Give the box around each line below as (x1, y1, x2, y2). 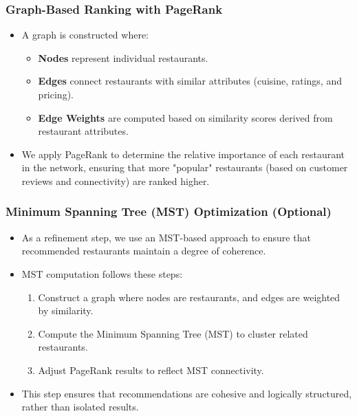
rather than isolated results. (21, 399, 139, 414)
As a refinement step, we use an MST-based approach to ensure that (21, 230, 311, 244)
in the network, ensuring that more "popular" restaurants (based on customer (21, 160, 348, 175)
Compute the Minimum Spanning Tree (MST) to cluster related (38, 326, 308, 340)
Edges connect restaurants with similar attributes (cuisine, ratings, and (38, 74, 342, 88)
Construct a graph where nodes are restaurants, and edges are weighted (38, 289, 340, 304)
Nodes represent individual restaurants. (38, 50, 208, 65)
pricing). (38, 87, 74, 101)
